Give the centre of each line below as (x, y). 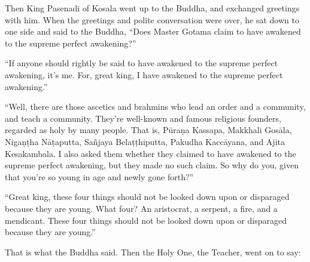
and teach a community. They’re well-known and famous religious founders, (143, 118)
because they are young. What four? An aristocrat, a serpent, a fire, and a (141, 208)
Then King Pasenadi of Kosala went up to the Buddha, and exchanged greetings (152, 8)
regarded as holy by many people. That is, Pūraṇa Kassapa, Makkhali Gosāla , (148, 130)
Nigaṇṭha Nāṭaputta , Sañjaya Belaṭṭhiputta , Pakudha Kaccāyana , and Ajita (145, 141)
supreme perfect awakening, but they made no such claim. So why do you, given (152, 165)
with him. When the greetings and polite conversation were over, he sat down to (152, 19)
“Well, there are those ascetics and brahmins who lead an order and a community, (155, 107)
